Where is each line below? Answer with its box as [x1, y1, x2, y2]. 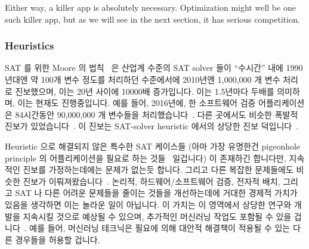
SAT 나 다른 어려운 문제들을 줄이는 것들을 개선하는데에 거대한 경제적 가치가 [15, 186, 298, 199]
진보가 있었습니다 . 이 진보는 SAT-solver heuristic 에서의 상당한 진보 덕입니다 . [5, 120, 299, 132]
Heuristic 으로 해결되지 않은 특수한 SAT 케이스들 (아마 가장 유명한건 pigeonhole [5, 139, 301, 152]
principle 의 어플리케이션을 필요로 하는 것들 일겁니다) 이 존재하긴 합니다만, [5, 151, 286, 164]
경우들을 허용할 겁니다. [15, 233, 100, 245]
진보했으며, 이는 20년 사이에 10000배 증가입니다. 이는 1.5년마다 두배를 [15, 85, 274, 97]
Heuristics [5, 38, 54, 53]
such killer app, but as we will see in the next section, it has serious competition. [5, 13, 300, 25]
